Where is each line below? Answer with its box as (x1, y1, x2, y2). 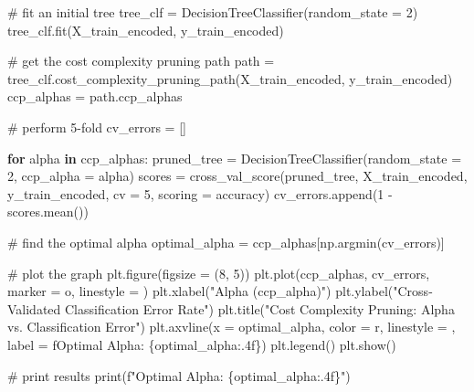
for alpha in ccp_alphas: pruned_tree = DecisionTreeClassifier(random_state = (7, 148, 462, 167)
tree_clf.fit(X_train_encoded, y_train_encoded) (7, 20, 284, 39)
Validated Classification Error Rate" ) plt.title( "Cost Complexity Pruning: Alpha (7, 299, 455, 318)
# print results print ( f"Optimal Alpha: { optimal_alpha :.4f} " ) (7, 366, 351, 385)
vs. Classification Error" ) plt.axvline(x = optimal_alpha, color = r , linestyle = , (7, 317, 456, 336)
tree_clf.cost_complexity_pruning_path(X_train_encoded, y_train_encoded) (7, 69, 453, 88)
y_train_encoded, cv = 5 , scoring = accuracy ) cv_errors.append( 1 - (7, 184, 393, 203)
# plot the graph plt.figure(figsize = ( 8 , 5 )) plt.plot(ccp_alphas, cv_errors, (7, 263, 430, 282)
